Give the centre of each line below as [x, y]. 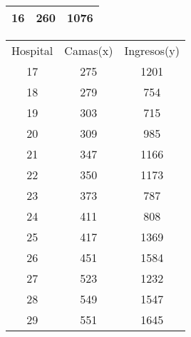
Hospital [32, 50]
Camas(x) [89, 50]
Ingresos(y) [152, 50]
